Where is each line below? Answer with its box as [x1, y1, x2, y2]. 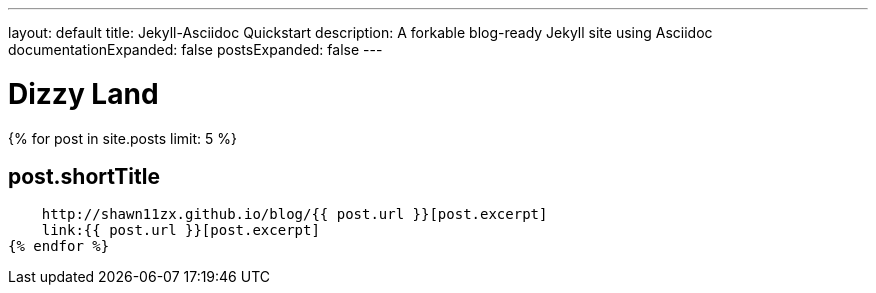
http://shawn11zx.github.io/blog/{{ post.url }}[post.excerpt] [41, 206, 548, 223]
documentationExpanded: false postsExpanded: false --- [8, 41, 383, 58]
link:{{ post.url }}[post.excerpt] [41, 222, 320, 239]
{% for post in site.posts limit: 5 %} [8, 129, 237, 147]
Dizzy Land [8, 76, 159, 111]
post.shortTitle [8, 163, 160, 189]
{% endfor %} [8, 238, 110, 255]
